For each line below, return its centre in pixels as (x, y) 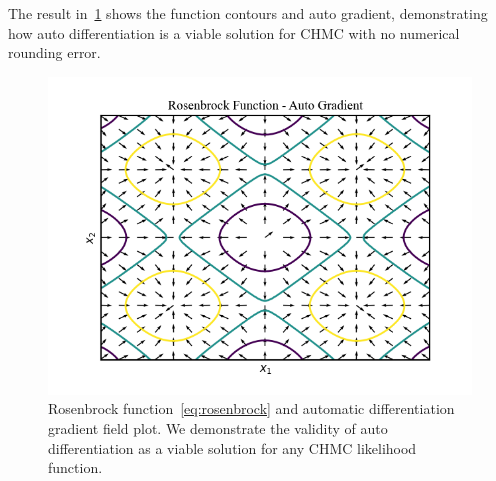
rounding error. (54, 52)
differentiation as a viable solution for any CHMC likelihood (232, 447)
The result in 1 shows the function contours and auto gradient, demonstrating (248, 13)
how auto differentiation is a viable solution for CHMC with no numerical (234, 32)
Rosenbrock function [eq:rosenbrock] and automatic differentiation (251, 408)
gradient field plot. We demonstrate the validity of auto (218, 427)
